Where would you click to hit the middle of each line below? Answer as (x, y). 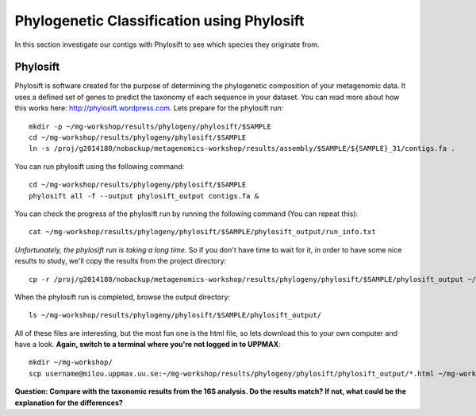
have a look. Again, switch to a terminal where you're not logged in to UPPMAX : (148, 345)
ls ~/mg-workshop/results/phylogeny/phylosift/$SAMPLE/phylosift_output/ (175, 315)
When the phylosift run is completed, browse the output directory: (122, 297)
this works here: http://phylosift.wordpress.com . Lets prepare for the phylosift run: (149, 108)
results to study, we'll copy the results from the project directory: (121, 261)
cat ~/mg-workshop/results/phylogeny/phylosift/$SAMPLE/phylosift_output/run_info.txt (202, 232)
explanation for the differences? (69, 403)
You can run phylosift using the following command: (100, 166)
